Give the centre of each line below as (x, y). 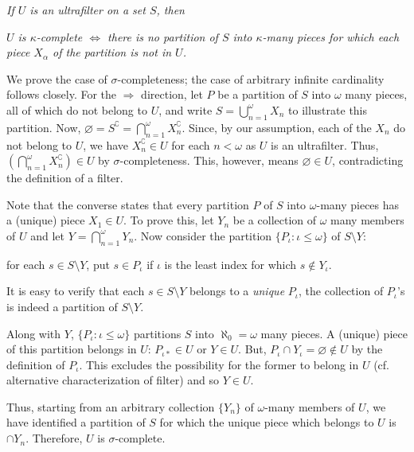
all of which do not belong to (77, 109)
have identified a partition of (76, 422)
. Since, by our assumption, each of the (277, 127)
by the (367, 349)
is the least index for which (230, 264)
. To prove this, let (169, 220)
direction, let (172, 94)
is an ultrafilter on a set (88, 10)
